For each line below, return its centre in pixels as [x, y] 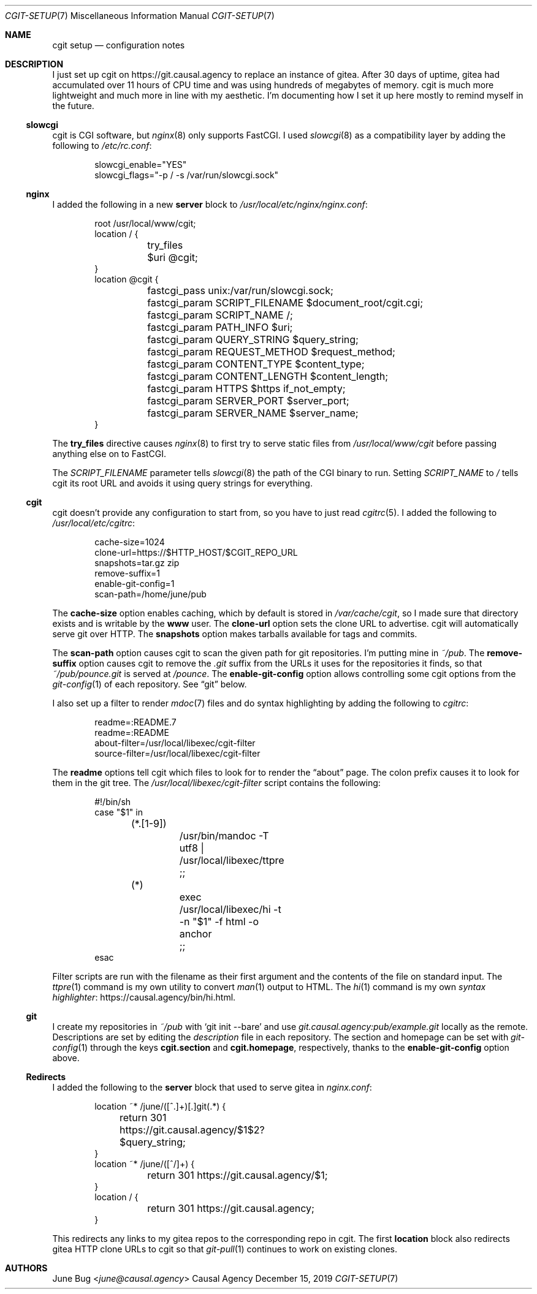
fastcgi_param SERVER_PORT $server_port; [248, 401]
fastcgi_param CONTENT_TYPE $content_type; [256, 364]
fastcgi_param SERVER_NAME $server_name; [253, 413]
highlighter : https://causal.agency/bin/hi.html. [144, 997]
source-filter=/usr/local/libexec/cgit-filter [177, 753]
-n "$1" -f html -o [219, 921]
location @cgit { [127, 279]
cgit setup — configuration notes [119, 45]
